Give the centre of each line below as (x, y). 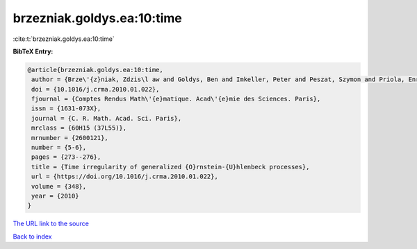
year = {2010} (55, 196)
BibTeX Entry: (33, 51)
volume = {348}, (59, 186)
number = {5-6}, (59, 148)
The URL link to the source (51, 224)
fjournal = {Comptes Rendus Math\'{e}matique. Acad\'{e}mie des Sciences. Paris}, (176, 99)
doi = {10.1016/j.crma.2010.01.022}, (96, 89)
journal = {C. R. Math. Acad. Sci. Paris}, (107, 118)
